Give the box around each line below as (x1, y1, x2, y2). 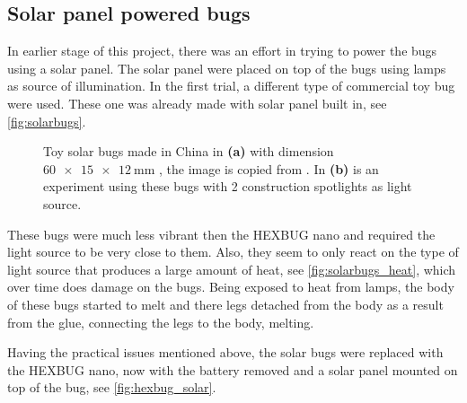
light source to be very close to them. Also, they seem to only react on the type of (7, 242, 459, 261)
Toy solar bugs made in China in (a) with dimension (43, 142, 334, 161)
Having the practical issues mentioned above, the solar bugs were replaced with (7, 343, 444, 362)
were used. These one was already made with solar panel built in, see (7, 93, 387, 112)
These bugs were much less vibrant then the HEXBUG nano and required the (7, 224, 436, 243)
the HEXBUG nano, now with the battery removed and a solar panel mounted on (7, 360, 458, 379)
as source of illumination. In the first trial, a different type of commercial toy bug (7, 76, 455, 95)
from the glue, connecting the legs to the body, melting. (7, 312, 314, 331)
